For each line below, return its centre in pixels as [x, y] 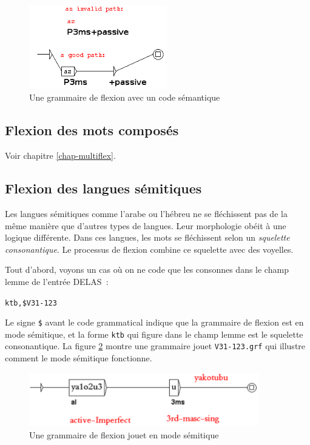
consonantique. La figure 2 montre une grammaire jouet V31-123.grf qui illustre [155, 346]
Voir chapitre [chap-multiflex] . [60, 156]
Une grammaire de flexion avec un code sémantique [125, 97]
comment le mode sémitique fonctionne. [79, 358]
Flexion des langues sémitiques [103, 188]
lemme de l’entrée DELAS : [57, 281]
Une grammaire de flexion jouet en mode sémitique [124, 434]
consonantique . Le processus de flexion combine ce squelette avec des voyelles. [149, 249]
